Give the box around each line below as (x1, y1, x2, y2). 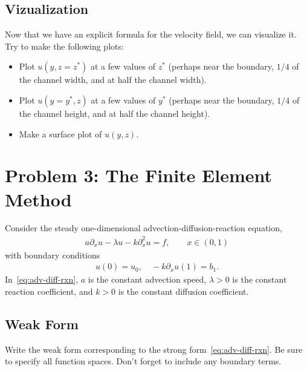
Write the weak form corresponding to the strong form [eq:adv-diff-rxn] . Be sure (5, 343, 303, 355)
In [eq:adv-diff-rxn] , (5, 273, 79, 286)
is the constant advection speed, (88, 273, 207, 286)
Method (5, 186, 72, 211)
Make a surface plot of (19, 127, 102, 140)
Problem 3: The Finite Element (5, 163, 273, 188)
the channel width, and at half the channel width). (19, 73, 207, 86)
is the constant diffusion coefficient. (118, 284, 249, 297)
